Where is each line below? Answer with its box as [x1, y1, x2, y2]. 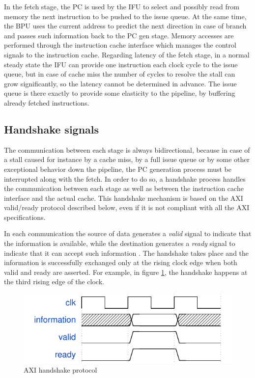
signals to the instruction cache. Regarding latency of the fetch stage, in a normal [4, 49, 250, 59]
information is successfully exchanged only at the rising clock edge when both [4, 257, 237, 268]
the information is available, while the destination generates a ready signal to [4, 238, 235, 248]
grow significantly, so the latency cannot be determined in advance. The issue [4, 78, 237, 88]
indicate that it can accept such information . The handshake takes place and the [4, 247, 249, 258]
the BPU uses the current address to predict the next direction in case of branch [4, 21, 247, 31]
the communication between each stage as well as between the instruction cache [4, 183, 244, 193]
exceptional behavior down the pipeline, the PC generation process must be [4, 163, 231, 174]
